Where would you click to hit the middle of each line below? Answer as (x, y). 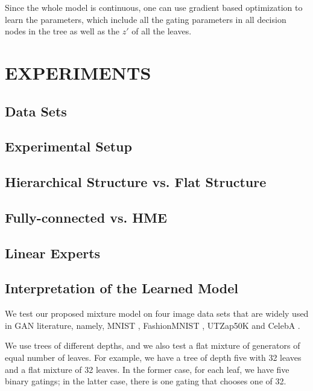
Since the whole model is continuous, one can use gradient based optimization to (154, 7)
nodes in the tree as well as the (62, 31)
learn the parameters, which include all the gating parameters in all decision (146, 19)
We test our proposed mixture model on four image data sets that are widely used (157, 313)
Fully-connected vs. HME (86, 217)
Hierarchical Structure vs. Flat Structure (136, 182)
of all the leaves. (162, 31)
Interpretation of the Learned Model (122, 288)
